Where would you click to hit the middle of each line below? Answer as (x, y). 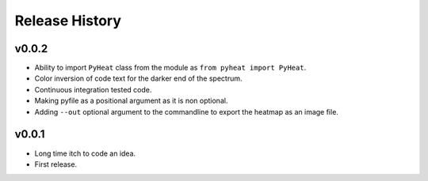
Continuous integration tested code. (93, 89)
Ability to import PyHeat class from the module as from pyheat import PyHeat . (170, 68)
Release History (68, 21)
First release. (56, 164)
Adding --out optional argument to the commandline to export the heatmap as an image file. (186, 111)
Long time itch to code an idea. (85, 153)
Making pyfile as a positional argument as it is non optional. (131, 101)
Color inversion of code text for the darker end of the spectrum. (138, 78)
